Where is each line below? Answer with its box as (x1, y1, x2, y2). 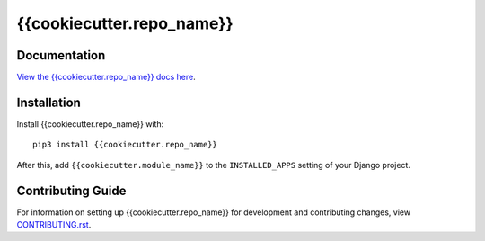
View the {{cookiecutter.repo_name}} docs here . (16, 72, 197, 83)
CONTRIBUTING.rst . (16, 219, 92, 230)
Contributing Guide (16, 183, 127, 198)
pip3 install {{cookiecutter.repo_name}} (32, 139, 217, 150)
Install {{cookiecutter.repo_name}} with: (16, 118, 164, 129)
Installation (16, 94, 81, 110)
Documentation (16, 48, 106, 63)
